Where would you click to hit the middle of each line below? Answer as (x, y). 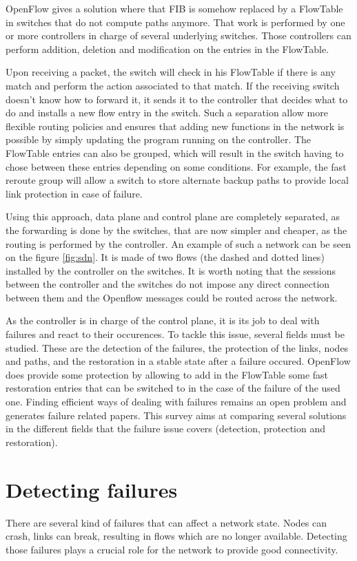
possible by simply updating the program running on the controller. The (159, 139)
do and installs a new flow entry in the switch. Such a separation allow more (167, 113)
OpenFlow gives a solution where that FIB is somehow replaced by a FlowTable (174, 8)
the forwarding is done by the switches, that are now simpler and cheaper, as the (176, 230)
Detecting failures (92, 489)
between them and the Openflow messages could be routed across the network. (172, 297)
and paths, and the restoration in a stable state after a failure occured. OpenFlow (178, 361)
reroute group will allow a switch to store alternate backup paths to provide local (177, 180)
